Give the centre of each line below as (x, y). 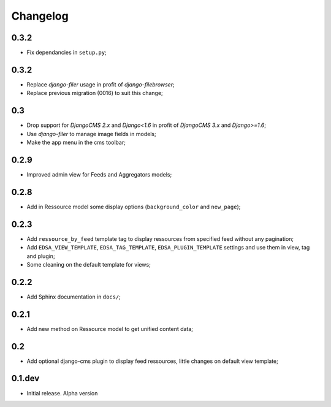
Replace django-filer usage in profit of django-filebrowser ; (101, 84)
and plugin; (41, 256)
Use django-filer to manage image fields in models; (91, 134)
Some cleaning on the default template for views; (89, 264)
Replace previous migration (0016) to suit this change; (95, 93)
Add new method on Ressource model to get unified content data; (110, 329)
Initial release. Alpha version (62, 393)
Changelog (40, 16)
